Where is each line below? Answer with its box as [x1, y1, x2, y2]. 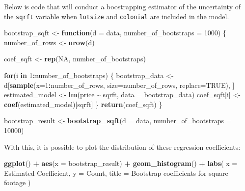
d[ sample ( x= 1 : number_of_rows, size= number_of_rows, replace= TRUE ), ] [4, 80, 235, 90]
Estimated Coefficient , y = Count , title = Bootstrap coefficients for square [4, 167, 228, 178]
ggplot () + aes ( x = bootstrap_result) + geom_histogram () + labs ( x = [4, 158, 238, 168]
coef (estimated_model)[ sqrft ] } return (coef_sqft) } [4, 99, 163, 109]
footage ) [4, 177, 31, 188]
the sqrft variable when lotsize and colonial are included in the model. [4, 11, 229, 21]
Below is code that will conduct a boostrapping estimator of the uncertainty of [4, 1, 241, 11]
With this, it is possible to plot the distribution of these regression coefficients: [4, 141, 241, 152]
